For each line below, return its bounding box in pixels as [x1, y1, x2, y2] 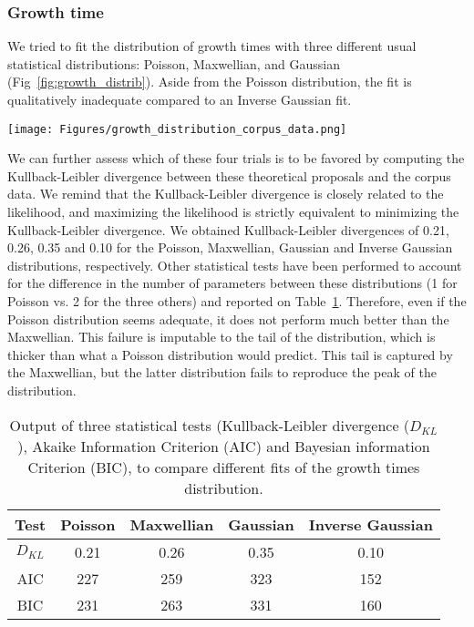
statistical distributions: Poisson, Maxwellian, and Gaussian [7, 54, 340, 73]
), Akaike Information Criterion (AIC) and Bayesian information [17, 435, 430, 457]
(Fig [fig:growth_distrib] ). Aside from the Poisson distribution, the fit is [7, 72, 412, 91]
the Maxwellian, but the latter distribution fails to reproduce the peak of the [7, 363, 437, 382]
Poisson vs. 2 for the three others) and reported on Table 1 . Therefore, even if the [7, 292, 467, 310]
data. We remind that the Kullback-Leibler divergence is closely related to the [7, 184, 444, 203]
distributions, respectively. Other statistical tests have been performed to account [7, 255, 462, 274]
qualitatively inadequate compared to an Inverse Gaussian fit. [7, 90, 352, 108]
